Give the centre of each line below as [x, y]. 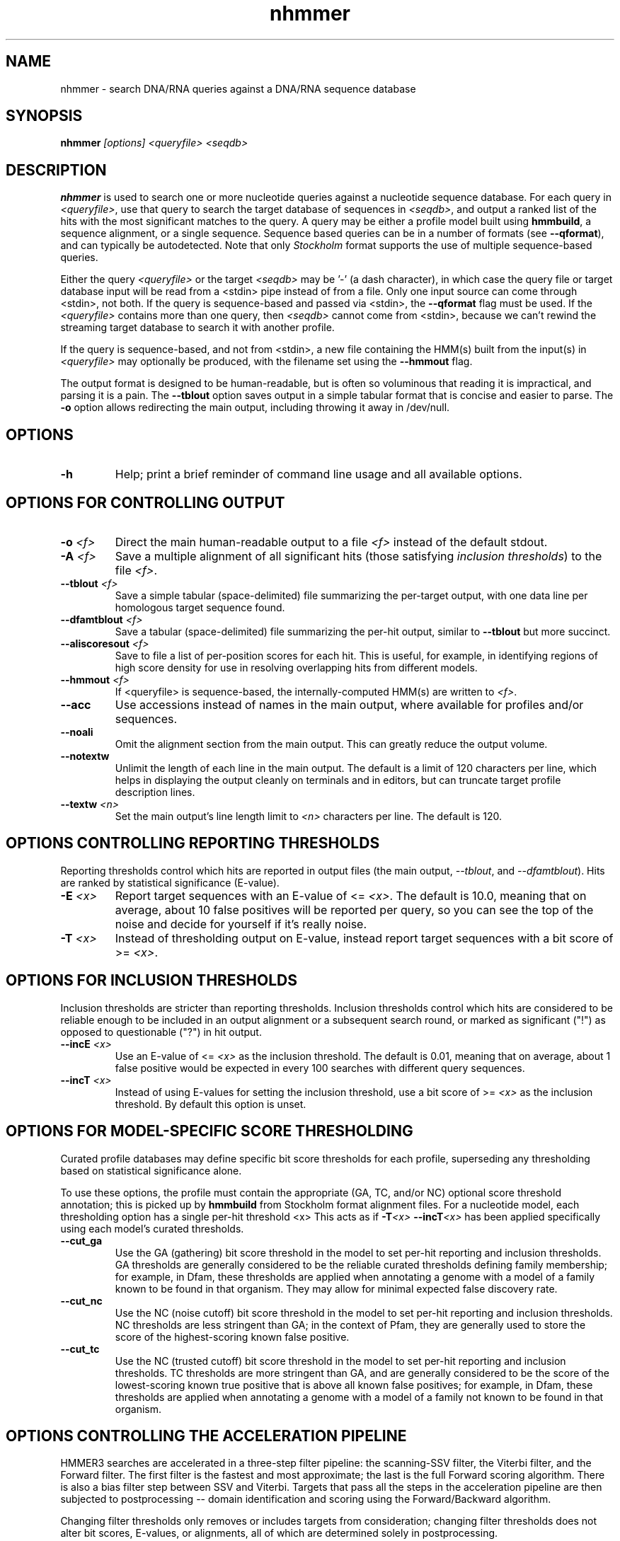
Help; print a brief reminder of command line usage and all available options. [318, 474]
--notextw [85, 756]
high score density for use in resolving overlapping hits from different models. [296, 667]
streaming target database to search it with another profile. [197, 328]
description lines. [155, 792]
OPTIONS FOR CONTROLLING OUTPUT [145, 502]
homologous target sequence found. [200, 607]
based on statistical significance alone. [151, 1170]
